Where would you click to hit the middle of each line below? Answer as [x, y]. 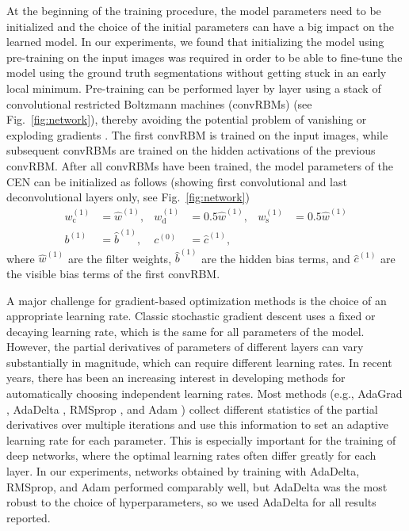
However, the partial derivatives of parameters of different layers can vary [185, 347]
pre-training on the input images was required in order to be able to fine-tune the [204, 57]
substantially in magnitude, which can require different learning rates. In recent [199, 362]
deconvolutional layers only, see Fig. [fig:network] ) [128, 197]
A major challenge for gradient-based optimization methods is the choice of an [197, 300]
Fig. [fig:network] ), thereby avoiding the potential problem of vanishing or [187, 119]
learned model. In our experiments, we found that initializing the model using [195, 42]
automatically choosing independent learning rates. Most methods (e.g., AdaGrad [204, 393]
